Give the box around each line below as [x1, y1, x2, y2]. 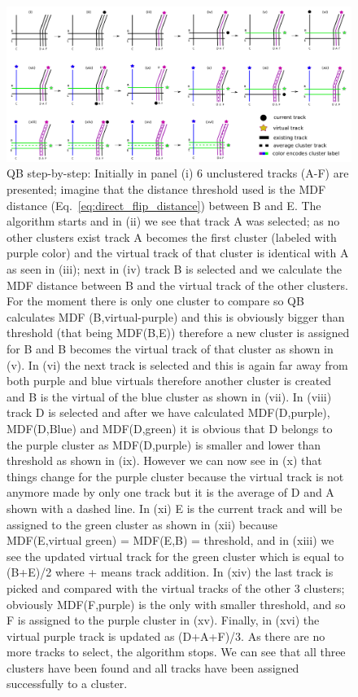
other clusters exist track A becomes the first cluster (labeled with [7, 228, 337, 245]
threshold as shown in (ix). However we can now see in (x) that [7, 452, 322, 469]
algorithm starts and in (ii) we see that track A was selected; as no [7, 213, 340, 230]
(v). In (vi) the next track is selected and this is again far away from [7, 356, 348, 373]
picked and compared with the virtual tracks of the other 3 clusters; [7, 579, 345, 596]
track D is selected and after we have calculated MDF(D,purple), [7, 404, 330, 421]
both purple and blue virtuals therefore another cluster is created [7, 372, 332, 389]
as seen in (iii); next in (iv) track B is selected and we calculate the [7, 261, 342, 278]
